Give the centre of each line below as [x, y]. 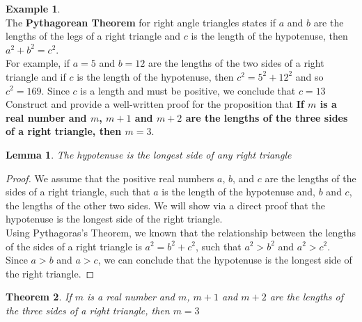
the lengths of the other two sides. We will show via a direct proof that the [165, 205]
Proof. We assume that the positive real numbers [110, 178]
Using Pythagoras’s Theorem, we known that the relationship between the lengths [181, 232]
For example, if [38, 63]
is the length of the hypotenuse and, [239, 192]
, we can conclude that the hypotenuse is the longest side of [225, 260]
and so [309, 76]
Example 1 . [33, 8]
